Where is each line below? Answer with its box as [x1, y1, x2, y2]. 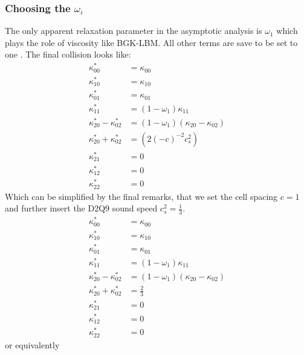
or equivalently [5, 338, 60, 351]
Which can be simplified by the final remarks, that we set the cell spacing [5, 190, 278, 202]
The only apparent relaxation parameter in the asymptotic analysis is [5, 24, 262, 37]
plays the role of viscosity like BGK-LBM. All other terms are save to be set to [5, 36, 298, 48]
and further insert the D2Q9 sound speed [5, 202, 158, 214]
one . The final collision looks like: [5, 48, 131, 61]
